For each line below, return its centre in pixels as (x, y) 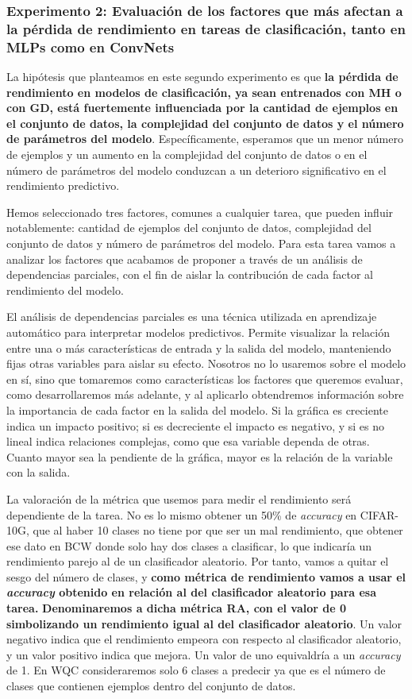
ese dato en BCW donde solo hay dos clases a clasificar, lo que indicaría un (189, 545)
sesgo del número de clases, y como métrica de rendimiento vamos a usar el (206, 576)
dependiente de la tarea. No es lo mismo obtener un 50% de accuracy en (182, 514)
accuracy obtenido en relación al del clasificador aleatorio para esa (192, 592)
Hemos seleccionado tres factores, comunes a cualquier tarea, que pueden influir (200, 212)
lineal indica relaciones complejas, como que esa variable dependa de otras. (188, 441)
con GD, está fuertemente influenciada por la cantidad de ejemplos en (202, 108)
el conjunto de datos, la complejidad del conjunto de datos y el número (205, 123)
